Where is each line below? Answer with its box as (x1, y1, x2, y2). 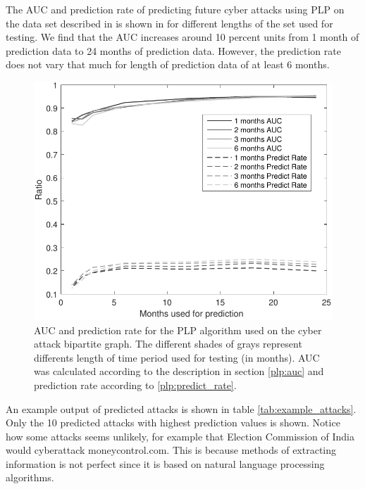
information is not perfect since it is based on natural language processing (6, 456, 325, 471)
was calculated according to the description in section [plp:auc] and (34, 364, 324, 379)
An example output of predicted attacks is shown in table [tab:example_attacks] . (6, 401, 357, 416)
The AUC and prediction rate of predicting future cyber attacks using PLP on (6, 2, 345, 16)
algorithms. (6, 470, 54, 485)
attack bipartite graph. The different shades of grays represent (34, 336, 302, 351)
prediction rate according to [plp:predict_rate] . (34, 377, 237, 392)
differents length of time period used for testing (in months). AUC (34, 350, 320, 364)
